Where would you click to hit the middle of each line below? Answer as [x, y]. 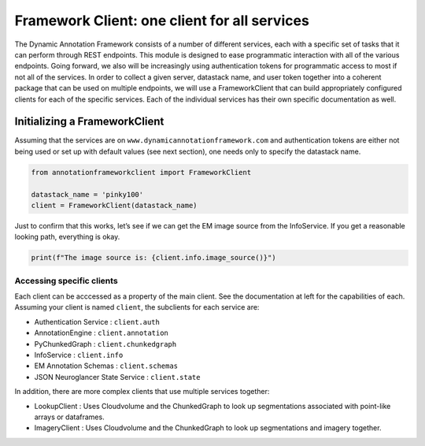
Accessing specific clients [66, 281]
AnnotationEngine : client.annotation [102, 333]
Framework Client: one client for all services [162, 20]
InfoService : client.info [79, 355]
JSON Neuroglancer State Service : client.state [117, 377]
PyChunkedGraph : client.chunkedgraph [105, 344]
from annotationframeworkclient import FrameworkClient [141, 172]
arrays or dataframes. [70, 417]
